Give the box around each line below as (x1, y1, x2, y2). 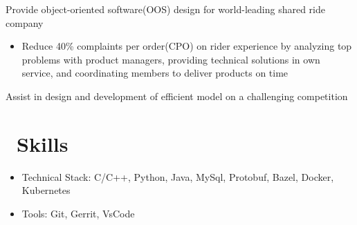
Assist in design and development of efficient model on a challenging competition (6, 88, 348, 103)
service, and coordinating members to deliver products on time (21, 66, 289, 80)
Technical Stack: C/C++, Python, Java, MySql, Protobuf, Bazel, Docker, (21, 169, 334, 184)
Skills (17, 129, 68, 157)
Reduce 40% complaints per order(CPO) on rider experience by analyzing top (21, 39, 352, 53)
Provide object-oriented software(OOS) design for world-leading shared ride (6, 2, 325, 16)
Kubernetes (21, 183, 71, 197)
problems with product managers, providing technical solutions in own (21, 52, 320, 66)
